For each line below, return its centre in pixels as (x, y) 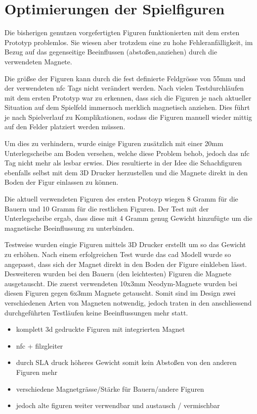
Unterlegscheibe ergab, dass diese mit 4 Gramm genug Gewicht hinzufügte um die (128, 218)
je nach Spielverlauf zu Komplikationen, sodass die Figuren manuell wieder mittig (128, 117)
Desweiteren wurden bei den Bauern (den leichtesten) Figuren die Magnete (118, 274)
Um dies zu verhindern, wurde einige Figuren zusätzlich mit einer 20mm (114, 143)
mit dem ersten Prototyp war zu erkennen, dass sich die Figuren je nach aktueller (128, 97)
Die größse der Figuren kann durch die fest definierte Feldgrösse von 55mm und (125, 78)
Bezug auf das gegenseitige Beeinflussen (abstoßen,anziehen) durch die (111, 52)
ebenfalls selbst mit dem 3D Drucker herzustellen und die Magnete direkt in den (126, 172)
